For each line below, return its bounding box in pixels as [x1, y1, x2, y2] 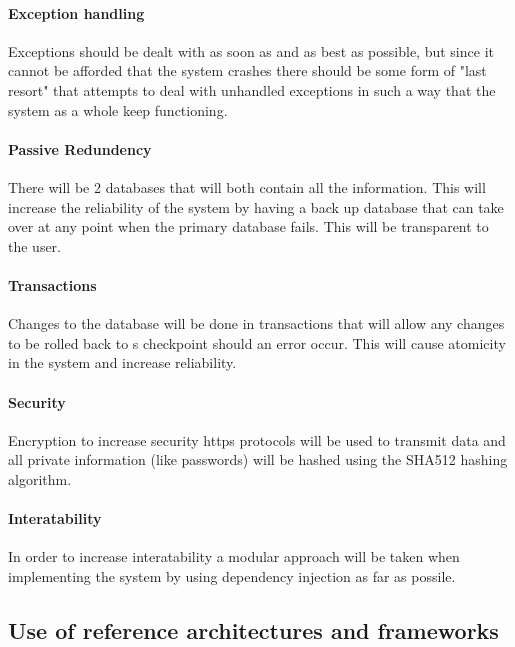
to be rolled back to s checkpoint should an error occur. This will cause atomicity [8, 332, 506, 353]
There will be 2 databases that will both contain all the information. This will [8, 176, 486, 197]
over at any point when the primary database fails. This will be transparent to [8, 216, 489, 237]
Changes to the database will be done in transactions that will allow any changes [8, 313, 505, 334]
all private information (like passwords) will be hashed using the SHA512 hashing [8, 449, 508, 470]
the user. [8, 235, 62, 256]
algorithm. [8, 468, 72, 489]
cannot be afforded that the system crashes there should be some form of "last [8, 60, 487, 81]
